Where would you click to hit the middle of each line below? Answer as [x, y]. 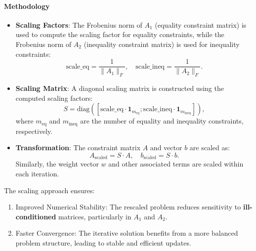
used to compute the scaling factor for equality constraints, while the [120, 34]
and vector [166, 147]
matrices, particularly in [95, 216]
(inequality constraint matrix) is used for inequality [162, 44]
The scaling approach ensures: [49, 190]
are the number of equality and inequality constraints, [162, 121]
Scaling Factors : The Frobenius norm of [79, 24]
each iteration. [37, 173]
